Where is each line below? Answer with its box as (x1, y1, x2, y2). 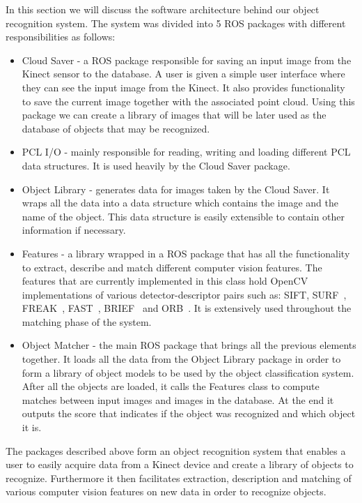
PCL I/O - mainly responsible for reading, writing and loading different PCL (22, 144, 351, 159)
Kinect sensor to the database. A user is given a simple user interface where (22, 66, 345, 81)
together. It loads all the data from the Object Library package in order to (22, 352, 341, 366)
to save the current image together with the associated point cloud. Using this (22, 93, 355, 108)
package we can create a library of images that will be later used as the (22, 107, 326, 122)
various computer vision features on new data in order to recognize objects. (6, 484, 326, 499)
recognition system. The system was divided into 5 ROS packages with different (6, 15, 346, 30)
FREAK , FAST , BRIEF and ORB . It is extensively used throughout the (22, 301, 352, 315)
